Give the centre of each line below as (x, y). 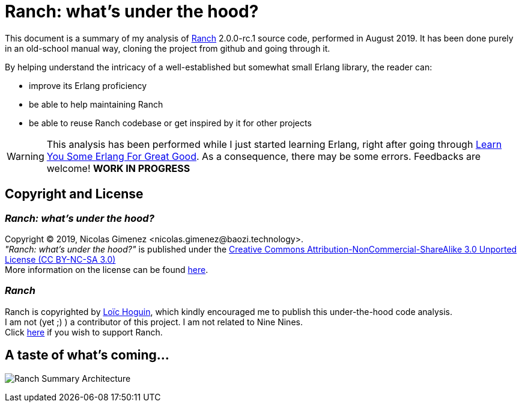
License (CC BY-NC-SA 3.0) (60, 259)
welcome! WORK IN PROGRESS (118, 168)
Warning (26, 156)
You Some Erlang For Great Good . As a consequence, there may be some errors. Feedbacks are (264, 156)
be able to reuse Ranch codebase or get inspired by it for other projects (170, 123)
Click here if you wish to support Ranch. (84, 332)
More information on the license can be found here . (107, 269)
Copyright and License (74, 194)
